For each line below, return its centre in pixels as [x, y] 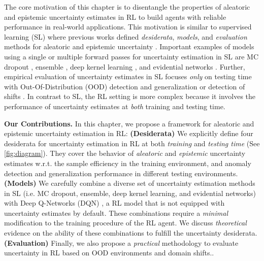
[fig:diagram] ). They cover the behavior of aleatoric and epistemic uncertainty [125, 153]
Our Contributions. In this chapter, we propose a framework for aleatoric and [129, 123]
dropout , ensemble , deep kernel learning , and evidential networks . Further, [125, 66]
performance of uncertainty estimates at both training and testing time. [115, 106]
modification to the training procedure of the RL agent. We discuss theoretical [125, 223]
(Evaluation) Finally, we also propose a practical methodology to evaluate [121, 242]
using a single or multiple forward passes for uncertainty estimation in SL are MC [131, 56]
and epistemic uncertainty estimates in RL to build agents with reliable [115, 17]
